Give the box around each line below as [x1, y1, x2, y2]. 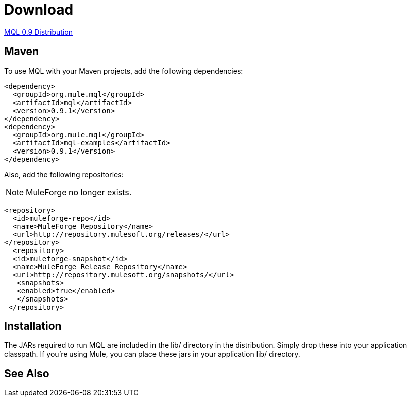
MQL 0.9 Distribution [4, 27, 73, 36]
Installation [4, 320, 62, 333]
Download [4, 1, 74, 18]
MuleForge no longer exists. [26, 187, 132, 197]
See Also [4, 367, 49, 380]
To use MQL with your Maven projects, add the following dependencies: [4, 66, 243, 75]
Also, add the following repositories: [4, 170, 124, 179]
